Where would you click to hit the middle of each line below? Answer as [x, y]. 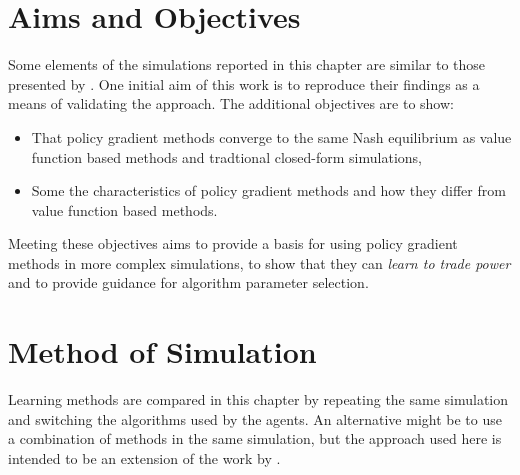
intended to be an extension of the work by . [144, 457]
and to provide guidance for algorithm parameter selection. [188, 282]
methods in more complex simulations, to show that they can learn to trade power [259, 262]
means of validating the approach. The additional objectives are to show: [231, 103]
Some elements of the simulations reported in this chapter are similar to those [247, 64]
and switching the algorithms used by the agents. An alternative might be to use [255, 418]
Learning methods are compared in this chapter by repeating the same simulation [258, 399]
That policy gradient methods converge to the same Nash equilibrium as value [271, 136]
